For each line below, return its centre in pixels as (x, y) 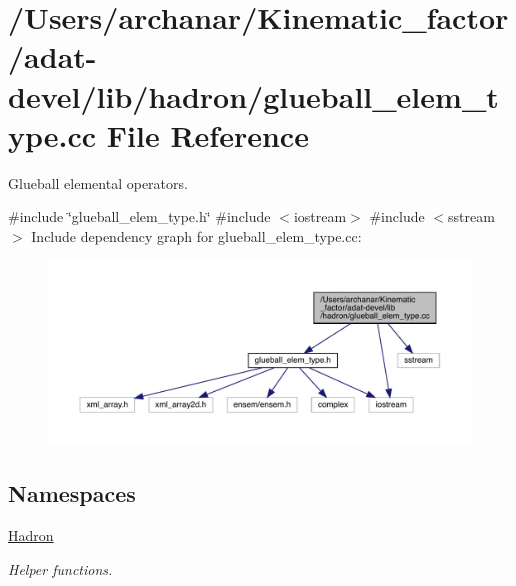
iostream (320, 216)
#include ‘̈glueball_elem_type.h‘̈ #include (139, 216)
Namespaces (72, 493)
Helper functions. (60, 568)
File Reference (207, 134)
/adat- (52, 56)
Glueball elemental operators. (98, 182)
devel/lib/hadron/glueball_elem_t (253, 95)
